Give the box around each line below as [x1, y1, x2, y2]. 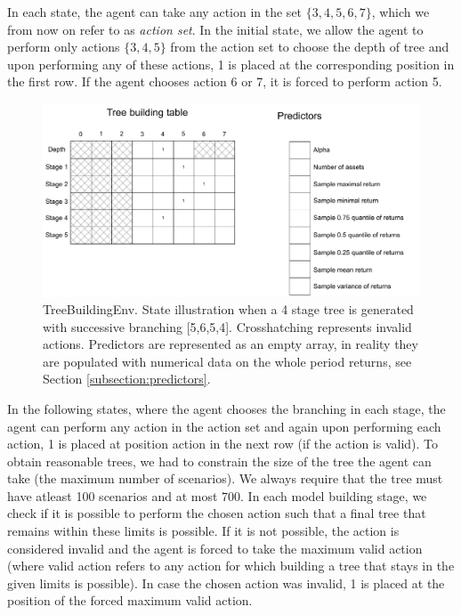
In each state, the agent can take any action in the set [7, 3, 303, 20]
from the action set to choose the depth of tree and [170, 37, 449, 56]
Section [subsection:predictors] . [43, 369, 211, 388]
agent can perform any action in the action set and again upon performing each [7, 417, 441, 435]
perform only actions [7, 37, 120, 56]
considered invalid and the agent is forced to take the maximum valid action [7, 538, 423, 557]
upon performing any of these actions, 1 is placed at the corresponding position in [7, 54, 455, 73]
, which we [371, 3, 430, 20]
